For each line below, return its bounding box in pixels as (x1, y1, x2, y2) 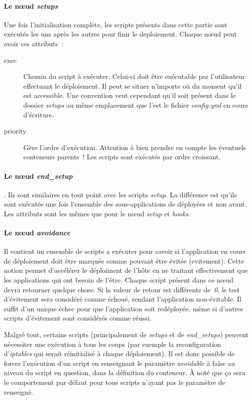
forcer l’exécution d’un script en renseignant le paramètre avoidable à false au (4, 358, 235, 368)
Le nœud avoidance (4, 228, 70, 238)
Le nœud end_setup (4, 171, 73, 181)
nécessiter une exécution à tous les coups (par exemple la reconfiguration (4, 339, 221, 349)
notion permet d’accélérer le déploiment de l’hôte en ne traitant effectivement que (4, 265, 248, 275)
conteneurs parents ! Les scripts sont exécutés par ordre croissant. (23, 152, 221, 162)
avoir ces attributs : (4, 38, 63, 48)
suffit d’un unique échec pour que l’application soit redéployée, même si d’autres (4, 303, 243, 313)
